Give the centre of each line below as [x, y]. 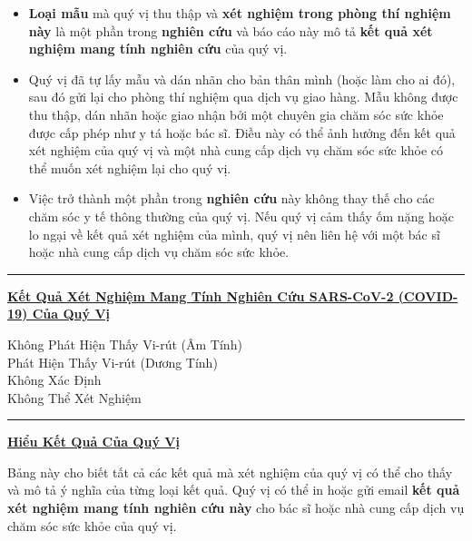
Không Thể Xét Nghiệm [74, 397]
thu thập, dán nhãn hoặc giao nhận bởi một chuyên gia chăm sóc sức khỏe [236, 114]
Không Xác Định [54, 380]
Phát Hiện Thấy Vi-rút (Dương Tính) [113, 362]
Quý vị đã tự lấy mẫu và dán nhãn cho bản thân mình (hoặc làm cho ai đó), [242, 79]
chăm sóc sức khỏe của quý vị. [92, 525]
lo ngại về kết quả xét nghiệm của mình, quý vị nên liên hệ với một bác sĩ [234, 234]
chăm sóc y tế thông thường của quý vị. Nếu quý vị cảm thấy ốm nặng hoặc [241, 216]
